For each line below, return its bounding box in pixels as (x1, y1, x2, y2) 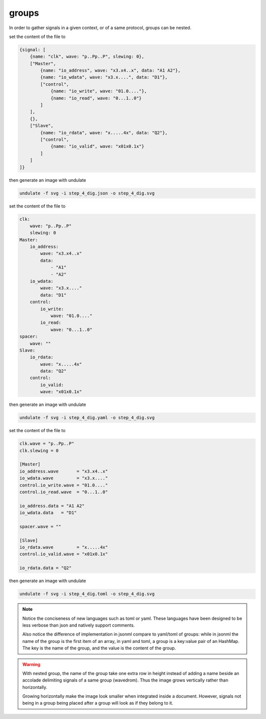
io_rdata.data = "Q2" (19, 565, 72, 571)
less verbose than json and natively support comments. (22, 622, 135, 628)
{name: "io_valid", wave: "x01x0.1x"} (50, 144, 145, 149)
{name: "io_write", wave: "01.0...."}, (50, 88, 147, 94)
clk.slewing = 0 (19, 447, 59, 453)
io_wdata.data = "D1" (19, 510, 77, 516)
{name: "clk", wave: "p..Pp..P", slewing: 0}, (30, 54, 145, 59)
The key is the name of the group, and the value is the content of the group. (22, 645, 176, 651)
